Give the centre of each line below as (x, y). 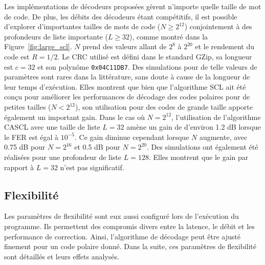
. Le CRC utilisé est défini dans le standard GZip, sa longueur (155, 56)
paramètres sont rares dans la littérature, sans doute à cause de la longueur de (127, 77)
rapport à (19, 167)
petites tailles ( (28, 107)
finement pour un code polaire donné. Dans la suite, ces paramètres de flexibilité (130, 246)
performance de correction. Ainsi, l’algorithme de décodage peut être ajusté (122, 236)
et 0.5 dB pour (97, 147)
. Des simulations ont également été (203, 147)
